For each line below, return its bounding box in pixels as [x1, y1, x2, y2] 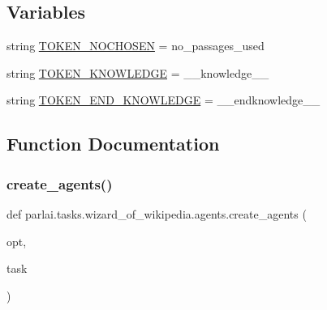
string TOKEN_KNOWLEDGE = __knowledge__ [6, 64, 269, 81]
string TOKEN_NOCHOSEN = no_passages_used [6, 37, 265, 54]
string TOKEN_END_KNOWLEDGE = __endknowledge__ [6, 91, 321, 108]
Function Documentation [6, 131, 220, 156]
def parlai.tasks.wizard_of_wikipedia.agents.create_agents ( [6, 205, 307, 222]
